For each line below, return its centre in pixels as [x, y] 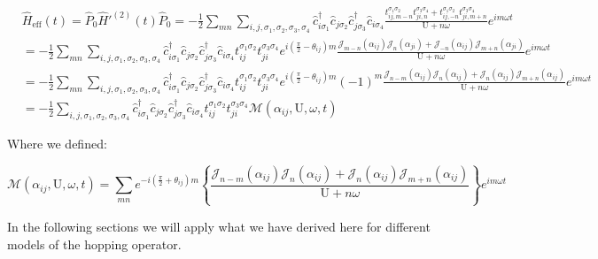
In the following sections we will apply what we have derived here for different [219, 226]
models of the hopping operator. [94, 244]
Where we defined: [57, 143]
